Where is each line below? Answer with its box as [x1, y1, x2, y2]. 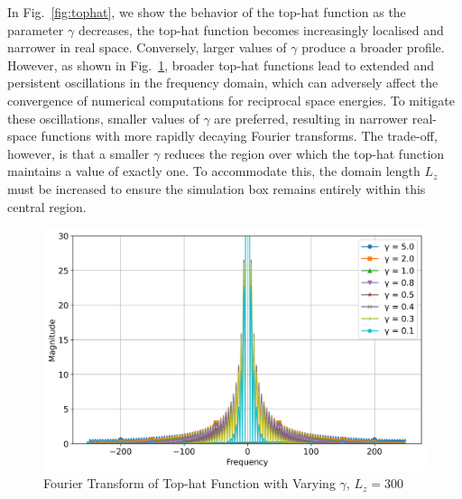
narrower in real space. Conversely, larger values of [7, 38, 287, 57]
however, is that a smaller [7, 143, 150, 162]
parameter [7, 20, 64, 39]
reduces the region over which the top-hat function [163, 143, 445, 162]
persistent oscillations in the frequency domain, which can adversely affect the [7, 73, 439, 92]
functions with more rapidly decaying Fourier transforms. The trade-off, [41, 126, 438, 145]
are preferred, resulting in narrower [214, 108, 409, 127]
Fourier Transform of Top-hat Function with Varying [43, 474, 336, 493]
